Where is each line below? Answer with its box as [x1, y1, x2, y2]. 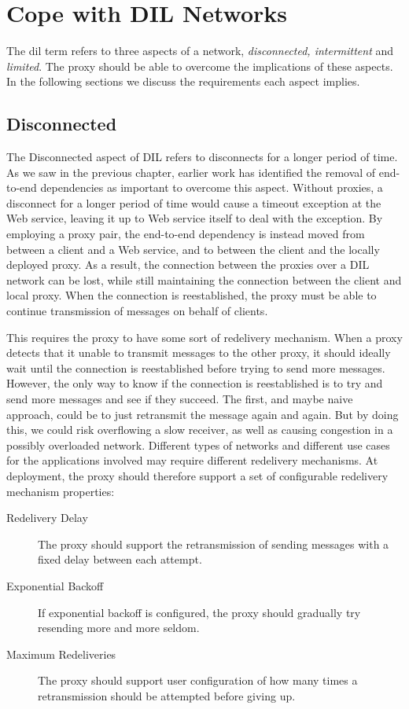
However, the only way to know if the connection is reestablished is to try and [6, 375, 383, 391]
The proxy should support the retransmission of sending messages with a [38, 535, 389, 552]
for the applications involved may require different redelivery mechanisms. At [6, 452, 378, 468]
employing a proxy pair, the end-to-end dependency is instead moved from [6, 226, 365, 242]
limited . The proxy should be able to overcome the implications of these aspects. [6, 57, 393, 74]
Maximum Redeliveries [6, 645, 116, 662]
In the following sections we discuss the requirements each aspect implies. [6, 73, 360, 90]
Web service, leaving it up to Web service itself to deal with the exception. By [6, 210, 383, 226]
